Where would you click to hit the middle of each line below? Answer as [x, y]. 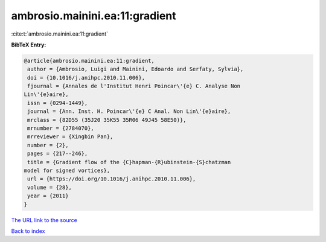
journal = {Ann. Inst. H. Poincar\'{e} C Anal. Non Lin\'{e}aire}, [129, 111]
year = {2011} [48, 196]
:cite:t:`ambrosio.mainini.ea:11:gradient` [60, 34]
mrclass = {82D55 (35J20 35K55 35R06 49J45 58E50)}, [107, 120]
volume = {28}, [50, 187]
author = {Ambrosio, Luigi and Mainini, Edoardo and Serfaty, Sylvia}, [136, 69]
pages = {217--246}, [58, 154]
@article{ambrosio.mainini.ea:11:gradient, [89, 61]
